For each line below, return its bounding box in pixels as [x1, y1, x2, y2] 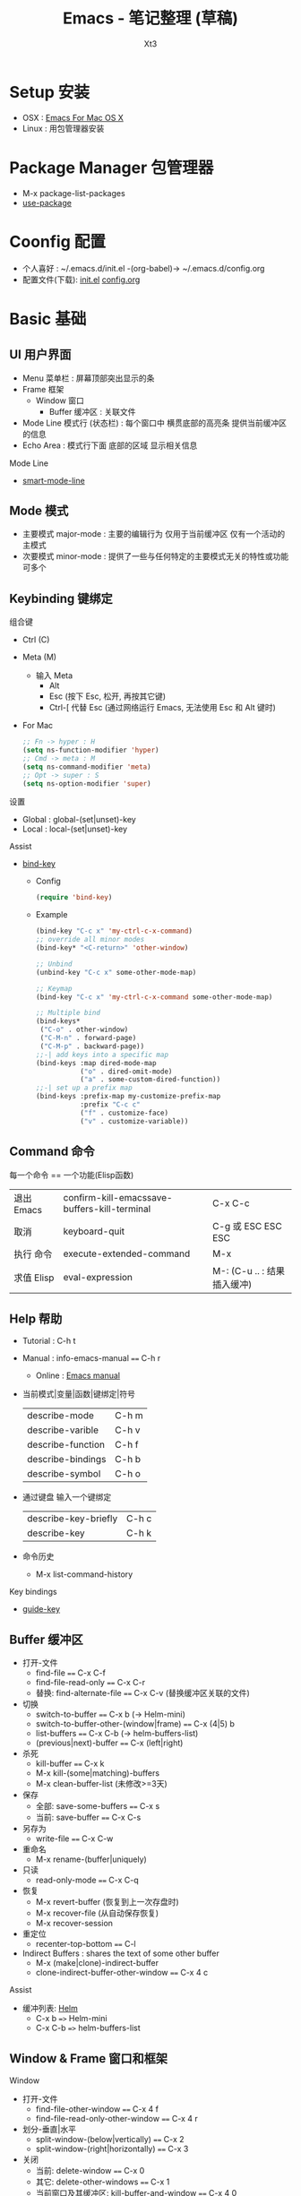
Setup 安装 [9, 82, 90, 102]
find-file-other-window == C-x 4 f [35, 2103, 159, 2114]
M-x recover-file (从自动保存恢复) [35, 1908, 159, 1918]
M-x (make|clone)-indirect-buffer [35, 1958, 159, 1968]
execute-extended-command [63, 1247, 191, 1260]
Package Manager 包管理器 [9, 158, 214, 177]
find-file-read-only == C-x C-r [35, 1677, 146, 1688]
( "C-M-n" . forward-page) [39, 1034, 137, 1043]
